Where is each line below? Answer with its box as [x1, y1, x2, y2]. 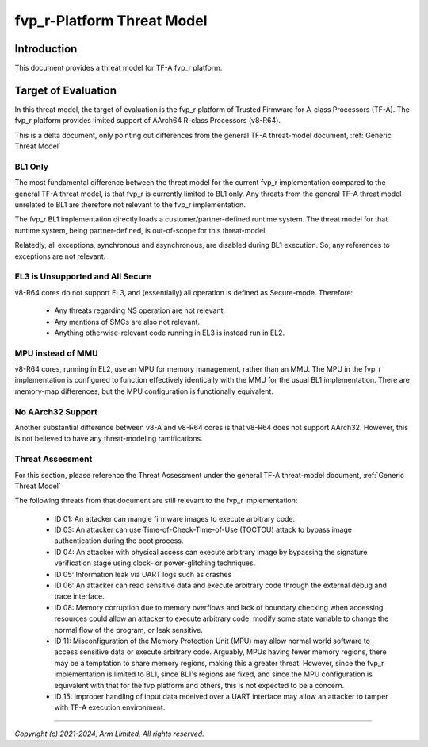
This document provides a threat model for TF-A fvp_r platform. [14, 64, 223, 73]
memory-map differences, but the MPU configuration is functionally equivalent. [14, 386, 273, 396]
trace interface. [54, 591, 105, 601]
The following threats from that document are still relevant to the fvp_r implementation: [14, 496, 298, 506]
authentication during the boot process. [54, 536, 184, 545]
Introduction [14, 42, 78, 56]
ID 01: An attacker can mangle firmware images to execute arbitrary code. [54, 514, 296, 523]
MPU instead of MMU [14, 348, 98, 359]
